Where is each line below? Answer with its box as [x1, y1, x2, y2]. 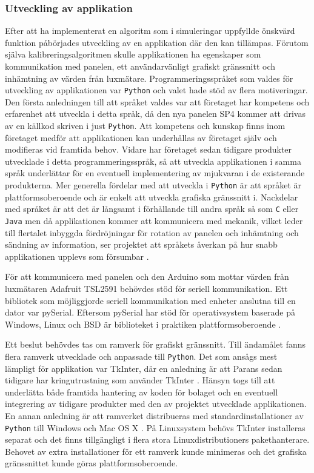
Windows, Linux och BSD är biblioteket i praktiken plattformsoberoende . [5, 317, 281, 330]
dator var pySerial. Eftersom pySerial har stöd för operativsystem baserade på [5, 306, 295, 319]
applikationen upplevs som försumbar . [5, 250, 149, 262]
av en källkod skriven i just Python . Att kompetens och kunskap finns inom [5, 119, 286, 132]
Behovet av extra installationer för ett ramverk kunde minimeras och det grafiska [5, 445, 307, 457]
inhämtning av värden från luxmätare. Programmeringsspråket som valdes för [5, 71, 293, 84]
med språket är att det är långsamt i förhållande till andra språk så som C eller [5, 202, 299, 215]
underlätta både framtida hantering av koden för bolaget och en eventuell [5, 385, 278, 398]
